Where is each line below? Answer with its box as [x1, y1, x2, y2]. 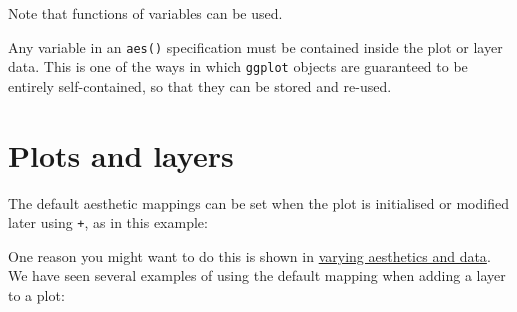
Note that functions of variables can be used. [8, 3, 283, 23]
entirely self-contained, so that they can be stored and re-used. [8, 75, 392, 96]
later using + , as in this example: [8, 212, 208, 233]
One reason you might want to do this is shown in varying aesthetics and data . [8, 245, 491, 266]
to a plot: [8, 285, 65, 306]
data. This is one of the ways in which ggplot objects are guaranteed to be [8, 56, 468, 77]
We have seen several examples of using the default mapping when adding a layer [8, 265, 506, 286]
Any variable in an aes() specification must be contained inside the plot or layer [8, 36, 503, 57]
